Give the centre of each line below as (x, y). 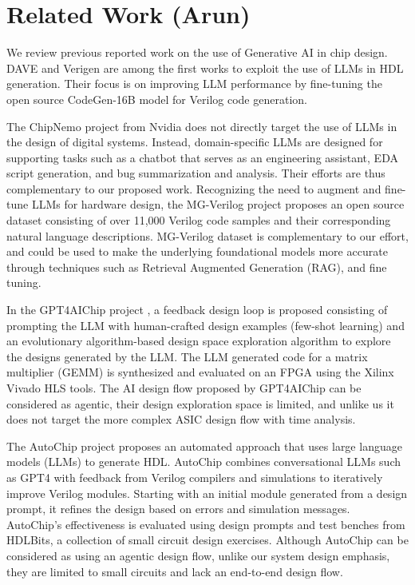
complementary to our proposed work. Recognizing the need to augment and (194, 188)
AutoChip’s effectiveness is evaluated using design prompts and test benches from (206, 524)
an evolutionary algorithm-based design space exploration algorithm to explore (199, 341)
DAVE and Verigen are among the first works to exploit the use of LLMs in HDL (205, 68)
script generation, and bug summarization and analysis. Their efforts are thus (196, 173)
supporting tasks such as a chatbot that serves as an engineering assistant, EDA (202, 157)
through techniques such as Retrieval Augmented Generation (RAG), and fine (197, 267)
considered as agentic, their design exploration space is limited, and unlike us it (200, 403)
